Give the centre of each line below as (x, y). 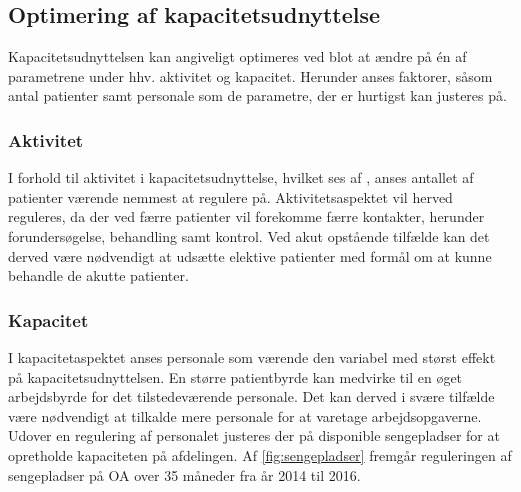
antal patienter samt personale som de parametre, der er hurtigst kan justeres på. (257, 95)
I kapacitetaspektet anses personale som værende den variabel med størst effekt (252, 356)
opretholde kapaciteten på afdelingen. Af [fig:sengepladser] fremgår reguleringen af (260, 454)
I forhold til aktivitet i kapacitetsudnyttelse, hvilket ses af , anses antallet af (241, 177)
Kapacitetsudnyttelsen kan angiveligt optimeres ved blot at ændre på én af (237, 56)
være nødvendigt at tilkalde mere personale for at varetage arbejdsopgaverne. (245, 415)
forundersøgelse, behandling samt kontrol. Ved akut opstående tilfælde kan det (249, 235)
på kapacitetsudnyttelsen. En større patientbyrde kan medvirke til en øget (235, 376)
